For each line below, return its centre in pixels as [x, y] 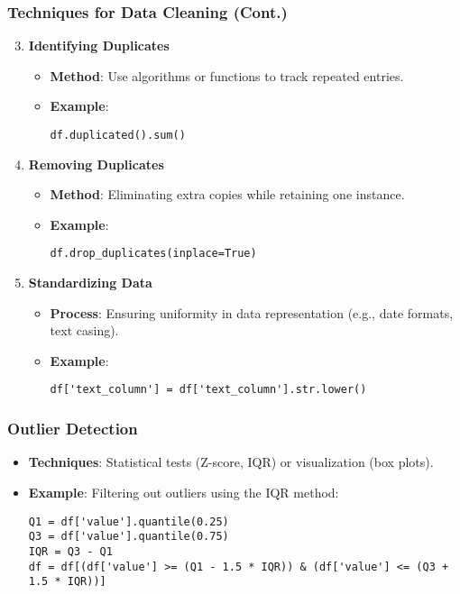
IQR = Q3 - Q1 [70, 551]
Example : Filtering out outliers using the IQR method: [184, 492]
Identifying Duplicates [99, 46]
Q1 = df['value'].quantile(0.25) [129, 521]
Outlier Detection [73, 429]
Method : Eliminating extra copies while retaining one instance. [227, 194]
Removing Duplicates [96, 164]
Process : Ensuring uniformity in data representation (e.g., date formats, [252, 312]
